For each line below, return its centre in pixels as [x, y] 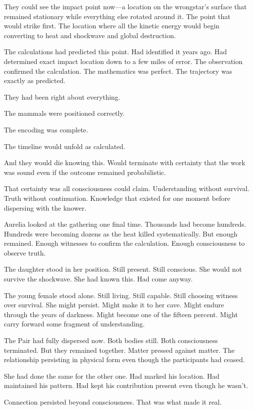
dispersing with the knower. [45, 207]
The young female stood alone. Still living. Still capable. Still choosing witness [121, 295]
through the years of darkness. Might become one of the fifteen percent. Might [121, 314]
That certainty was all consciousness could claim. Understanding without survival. [127, 188]
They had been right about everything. [62, 97]
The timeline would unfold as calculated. [65, 146]
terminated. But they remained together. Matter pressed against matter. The [119, 350]
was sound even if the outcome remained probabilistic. [85, 172]
